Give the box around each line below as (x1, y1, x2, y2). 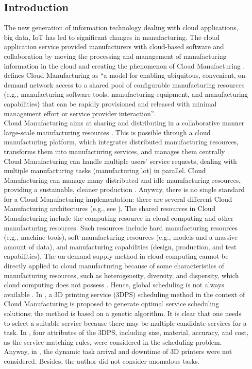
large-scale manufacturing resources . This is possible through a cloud (4, 127, 211, 137)
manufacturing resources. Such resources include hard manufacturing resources (4, 222, 238, 232)
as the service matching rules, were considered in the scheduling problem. (4, 336, 222, 347)
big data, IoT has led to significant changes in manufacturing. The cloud (4, 32, 220, 42)
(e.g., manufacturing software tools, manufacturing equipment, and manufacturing (4, 89, 248, 99)
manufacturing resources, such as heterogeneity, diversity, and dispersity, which (4, 270, 239, 280)
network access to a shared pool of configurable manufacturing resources (29, 79, 245, 89)
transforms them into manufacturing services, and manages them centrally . (4, 146, 229, 156)
